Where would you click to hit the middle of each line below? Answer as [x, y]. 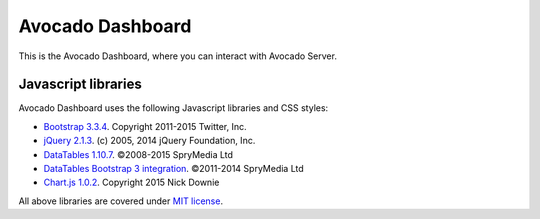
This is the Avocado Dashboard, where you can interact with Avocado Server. [177, 56]
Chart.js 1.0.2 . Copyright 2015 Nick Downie [131, 182]
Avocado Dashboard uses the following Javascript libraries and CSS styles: [173, 108]
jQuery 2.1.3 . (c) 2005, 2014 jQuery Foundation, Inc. [149, 141]
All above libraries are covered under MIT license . [121, 201]
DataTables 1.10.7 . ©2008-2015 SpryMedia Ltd [138, 154]
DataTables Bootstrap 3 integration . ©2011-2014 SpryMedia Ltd [173, 169]
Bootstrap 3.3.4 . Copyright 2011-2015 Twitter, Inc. [145, 126]
